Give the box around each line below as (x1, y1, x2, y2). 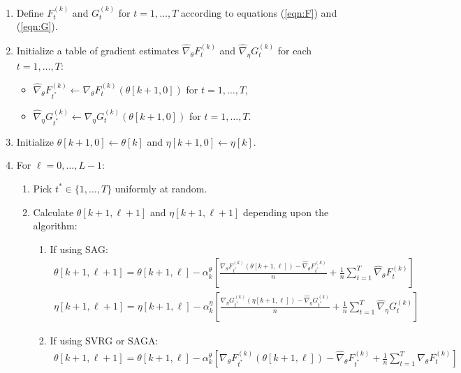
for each (277, 43, 312, 57)
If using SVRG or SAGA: (50, 333, 159, 348)
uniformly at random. (115, 181, 207, 195)
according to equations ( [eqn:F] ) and (180, 5, 337, 20)
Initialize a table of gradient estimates (16, 43, 180, 57)
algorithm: (33, 218, 78, 233)
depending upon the (242, 204, 329, 219)
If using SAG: (50, 241, 108, 256)
